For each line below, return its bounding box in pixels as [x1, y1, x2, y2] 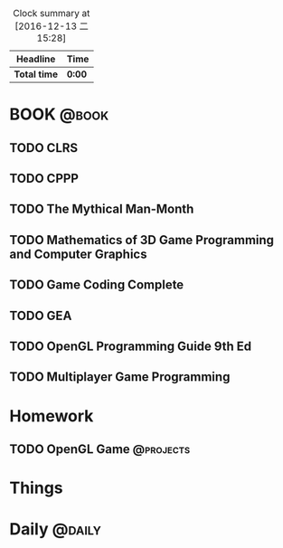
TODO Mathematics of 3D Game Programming [9, 232, 274, 248]
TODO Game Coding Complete [9, 278, 184, 293]
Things [9, 477, 63, 498]
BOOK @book [9, 104, 109, 125]
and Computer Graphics [9, 246, 147, 261]
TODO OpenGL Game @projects [9, 441, 191, 457]
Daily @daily [9, 519, 102, 540]
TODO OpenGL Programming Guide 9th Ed [9, 338, 252, 354]
